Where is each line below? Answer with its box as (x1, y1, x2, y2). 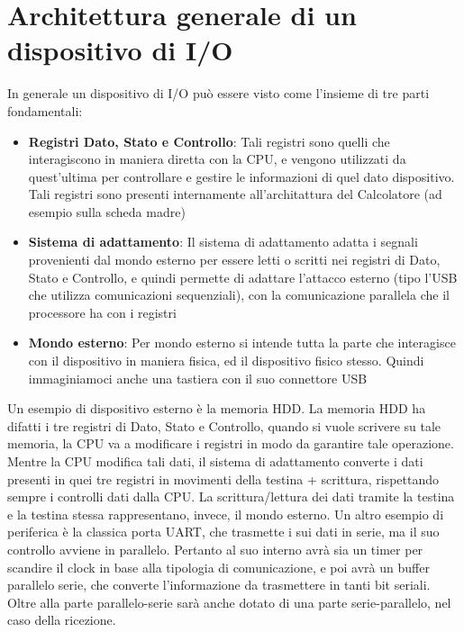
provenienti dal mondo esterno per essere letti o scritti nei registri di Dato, (28, 250, 441, 269)
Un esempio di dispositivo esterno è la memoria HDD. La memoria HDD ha (7, 399, 426, 418)
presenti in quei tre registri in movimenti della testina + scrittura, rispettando (7, 469, 440, 488)
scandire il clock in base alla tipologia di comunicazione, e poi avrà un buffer (7, 557, 430, 576)
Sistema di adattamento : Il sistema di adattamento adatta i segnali (28, 232, 418, 251)
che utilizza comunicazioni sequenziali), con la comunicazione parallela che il (28, 285, 450, 304)
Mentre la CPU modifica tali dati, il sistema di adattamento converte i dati (7, 452, 423, 470)
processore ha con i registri (28, 302, 177, 321)
